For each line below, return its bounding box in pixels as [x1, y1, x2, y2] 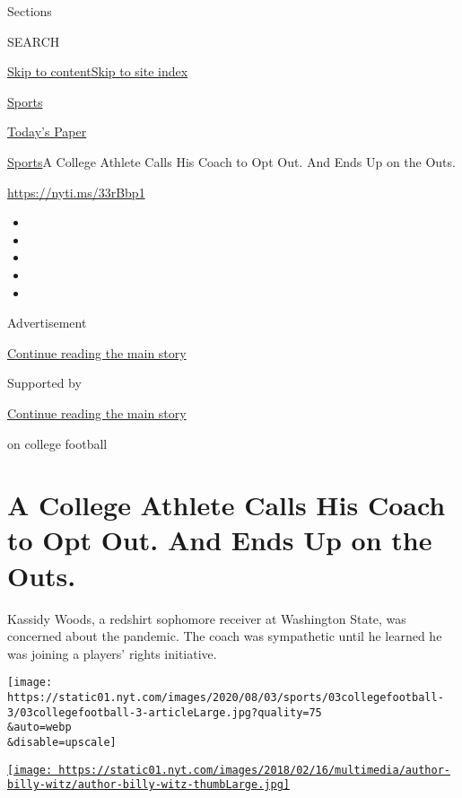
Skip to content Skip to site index [7, 62, 188, 81]
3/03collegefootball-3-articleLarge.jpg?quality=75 [7, 706, 322, 719]
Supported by [7, 373, 82, 392]
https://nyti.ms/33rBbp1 [7, 182, 145, 201]
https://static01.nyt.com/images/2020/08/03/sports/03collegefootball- [7, 691, 444, 705]
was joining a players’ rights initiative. [7, 644, 217, 662]
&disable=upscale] [7, 736, 117, 749]
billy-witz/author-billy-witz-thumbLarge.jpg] [7, 778, 290, 792]
